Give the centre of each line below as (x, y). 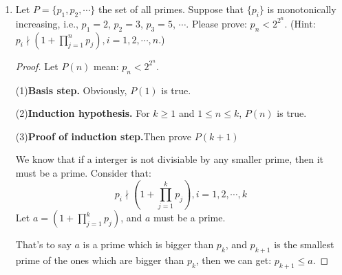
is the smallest (304, 244)
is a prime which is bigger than (148, 244)
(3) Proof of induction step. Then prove (104, 136)
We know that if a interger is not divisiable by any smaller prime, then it (170, 159)
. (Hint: (300, 23)
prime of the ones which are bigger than (100, 260)
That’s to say (43, 244)
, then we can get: (234, 260)
